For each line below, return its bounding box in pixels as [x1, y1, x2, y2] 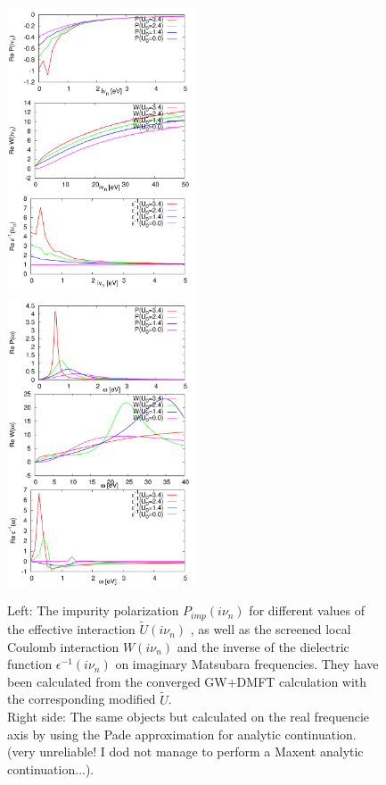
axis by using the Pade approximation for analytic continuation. [7, 724, 357, 743]
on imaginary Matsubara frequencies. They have [115, 655, 379, 673]
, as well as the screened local [190, 620, 351, 639]
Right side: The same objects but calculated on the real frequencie [7, 707, 370, 726]
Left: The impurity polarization [7, 601, 179, 620]
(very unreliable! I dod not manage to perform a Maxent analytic [7, 742, 364, 761]
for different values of [249, 601, 365, 620]
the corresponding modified [7, 689, 156, 708]
